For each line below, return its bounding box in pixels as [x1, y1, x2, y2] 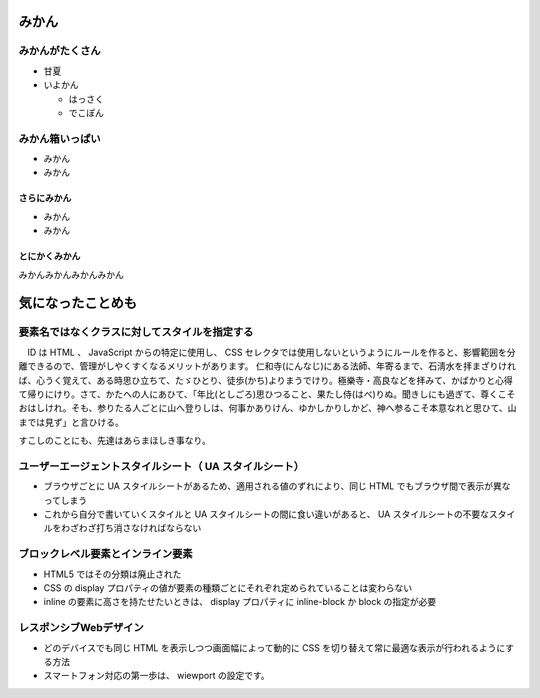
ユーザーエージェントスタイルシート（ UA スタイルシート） [18, 459, 305, 473]
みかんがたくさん [18, 44, 101, 58]
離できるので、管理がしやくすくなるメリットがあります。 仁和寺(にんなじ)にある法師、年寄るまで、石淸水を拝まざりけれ [18, 360, 517, 372]
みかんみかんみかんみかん [18, 268, 124, 280]
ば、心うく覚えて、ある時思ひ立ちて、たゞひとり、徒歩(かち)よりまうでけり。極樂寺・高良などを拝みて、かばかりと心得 [18, 374, 514, 386]
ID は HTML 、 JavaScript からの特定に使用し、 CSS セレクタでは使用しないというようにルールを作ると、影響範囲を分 [26, 346, 516, 358]
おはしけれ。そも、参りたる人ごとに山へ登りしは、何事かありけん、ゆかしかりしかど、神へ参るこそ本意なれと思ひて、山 [18, 402, 517, 414]
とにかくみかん [18, 250, 81, 262]
